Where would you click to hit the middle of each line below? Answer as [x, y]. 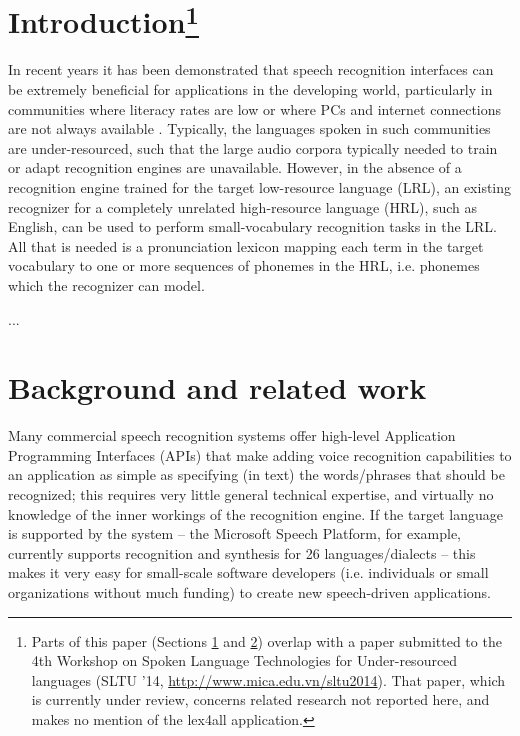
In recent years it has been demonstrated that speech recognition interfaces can [251, 69]
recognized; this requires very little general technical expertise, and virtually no [251, 494]
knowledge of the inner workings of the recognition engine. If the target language [255, 513]
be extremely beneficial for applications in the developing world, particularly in [250, 89]
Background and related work [217, 387]
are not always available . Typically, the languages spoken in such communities [249, 128]
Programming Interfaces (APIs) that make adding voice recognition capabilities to [260, 454]
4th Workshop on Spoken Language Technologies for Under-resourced [244, 660]
